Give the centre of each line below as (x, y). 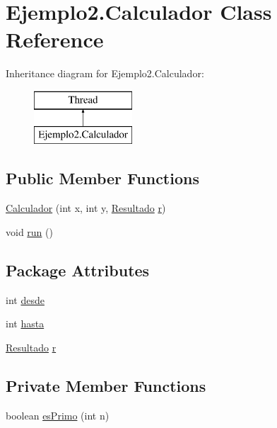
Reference (55, 39)
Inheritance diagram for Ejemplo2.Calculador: (105, 73)
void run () (29, 231)
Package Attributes (78, 270)
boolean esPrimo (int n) (58, 415)
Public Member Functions (102, 178)
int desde (25, 299)
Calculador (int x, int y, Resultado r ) (86, 208)
